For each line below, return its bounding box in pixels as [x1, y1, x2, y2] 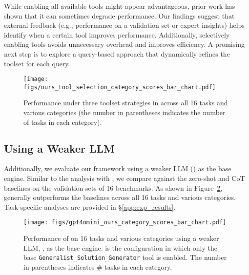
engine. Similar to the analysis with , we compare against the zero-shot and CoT [4, 173, 245, 183]
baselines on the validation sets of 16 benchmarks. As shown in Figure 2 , [4, 182, 223, 193]
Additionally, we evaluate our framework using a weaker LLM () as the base [4, 163, 231, 174]
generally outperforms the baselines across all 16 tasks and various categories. [4, 192, 236, 202]
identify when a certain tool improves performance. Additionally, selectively [4, 29, 230, 39]
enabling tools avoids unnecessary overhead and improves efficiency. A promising [4, 39, 245, 49]
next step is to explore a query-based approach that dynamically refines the [4, 48, 230, 59]
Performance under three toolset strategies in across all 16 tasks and [23, 98, 228, 108]
